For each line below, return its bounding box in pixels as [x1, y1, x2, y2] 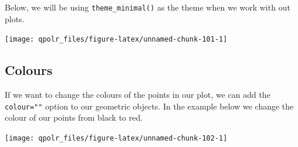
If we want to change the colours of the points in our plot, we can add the [5, 88, 270, 101]
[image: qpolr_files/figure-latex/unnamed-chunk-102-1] [5, 134, 228, 142]
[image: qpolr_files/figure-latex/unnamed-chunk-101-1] [5, 35, 228, 44]
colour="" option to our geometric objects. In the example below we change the [5, 100, 294, 112]
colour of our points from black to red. [5, 111, 143, 124]
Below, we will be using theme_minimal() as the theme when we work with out [5, 1, 290, 13]
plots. [5, 12, 25, 25]
